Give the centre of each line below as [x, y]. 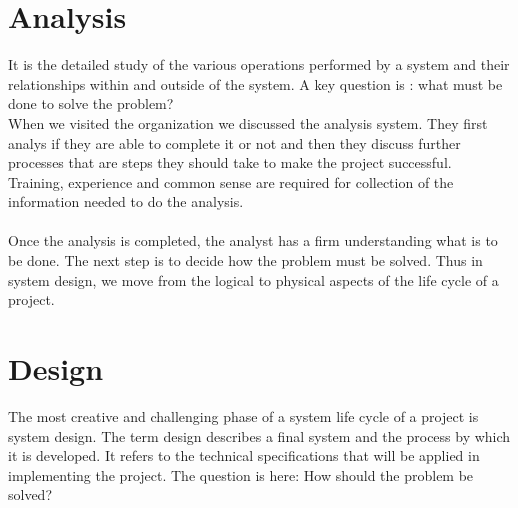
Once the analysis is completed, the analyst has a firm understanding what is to [253, 240]
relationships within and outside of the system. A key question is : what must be [255, 83]
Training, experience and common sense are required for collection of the [231, 181]
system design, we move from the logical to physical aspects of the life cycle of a [253, 279]
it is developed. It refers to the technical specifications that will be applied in [244, 455]
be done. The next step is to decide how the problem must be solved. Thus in [245, 260]
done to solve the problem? [91, 103]
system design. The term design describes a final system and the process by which [259, 435]
